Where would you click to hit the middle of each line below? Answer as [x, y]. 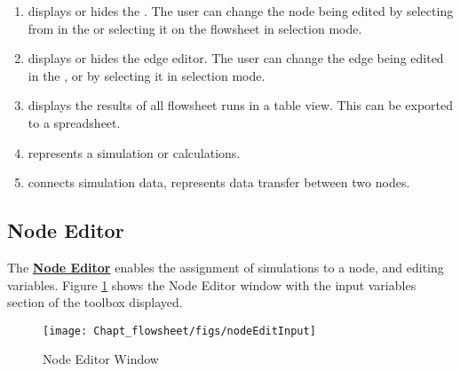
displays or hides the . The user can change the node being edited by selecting [241, 11]
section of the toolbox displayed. [95, 302]
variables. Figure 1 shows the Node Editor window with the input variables [212, 284]
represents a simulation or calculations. [134, 152]
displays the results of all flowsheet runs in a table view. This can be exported [240, 105]
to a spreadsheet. [74, 122]
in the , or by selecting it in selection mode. [147, 75]
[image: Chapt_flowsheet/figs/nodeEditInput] [179, 331]
